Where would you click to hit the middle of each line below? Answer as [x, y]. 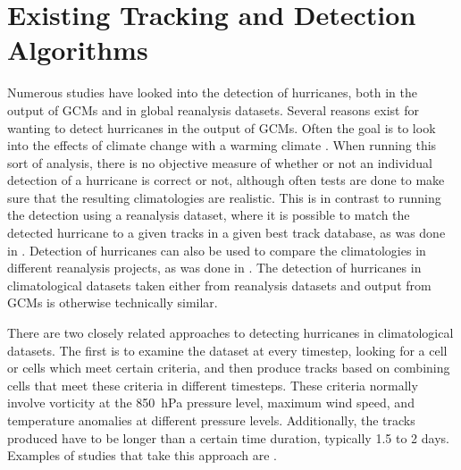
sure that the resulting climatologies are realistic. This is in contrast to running [224, 197]
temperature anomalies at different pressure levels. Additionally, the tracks [211, 420]
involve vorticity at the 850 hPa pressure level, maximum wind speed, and [211, 403]
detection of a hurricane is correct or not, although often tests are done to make [226, 180]
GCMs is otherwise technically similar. [113, 302]
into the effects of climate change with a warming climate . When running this [222, 145]
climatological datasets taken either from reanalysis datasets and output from [219, 285]
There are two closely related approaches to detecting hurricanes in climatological [230, 333]
